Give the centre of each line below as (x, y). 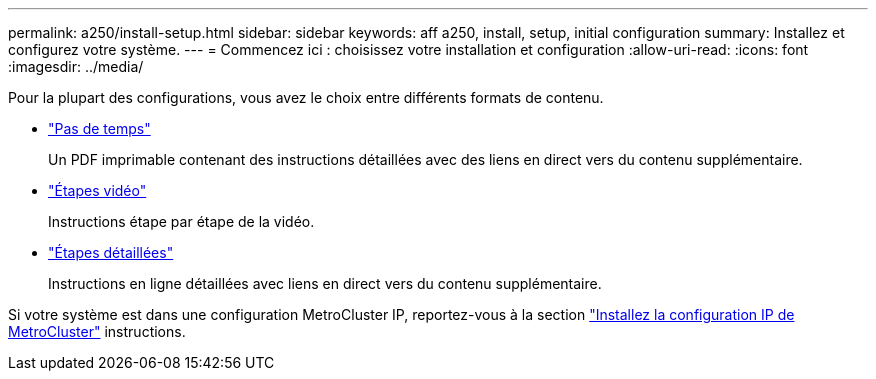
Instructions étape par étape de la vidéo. (181, 221)
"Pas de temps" (99, 128)
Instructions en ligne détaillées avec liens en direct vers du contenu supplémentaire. (325, 283)
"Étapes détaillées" (111, 252)
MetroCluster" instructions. (97, 331)
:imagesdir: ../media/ (76, 66)
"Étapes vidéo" (97, 190)
